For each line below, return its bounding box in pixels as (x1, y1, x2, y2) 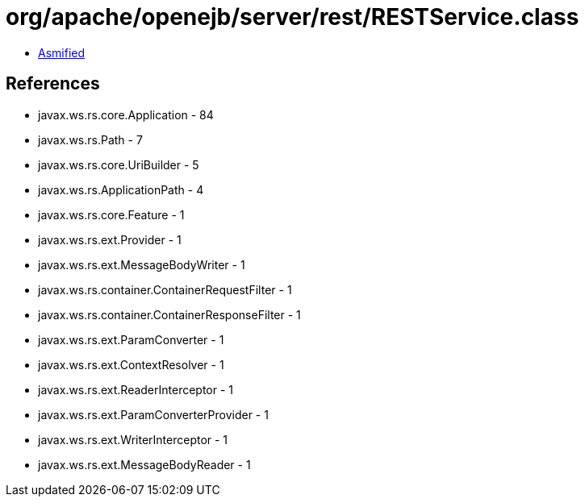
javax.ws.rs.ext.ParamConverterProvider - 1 (38, 407, 269, 422)
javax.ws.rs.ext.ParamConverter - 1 (38, 332, 224, 347)
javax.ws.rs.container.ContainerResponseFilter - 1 (38, 307, 301, 322)
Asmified (38, 45, 86, 60)
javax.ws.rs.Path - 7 (38, 132, 143, 147)
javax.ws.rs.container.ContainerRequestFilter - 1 (38, 282, 292, 297)
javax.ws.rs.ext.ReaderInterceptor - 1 (38, 382, 234, 397)
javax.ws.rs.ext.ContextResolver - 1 (38, 357, 224, 372)
